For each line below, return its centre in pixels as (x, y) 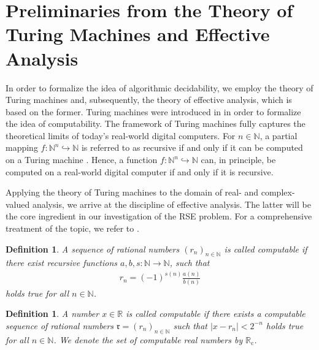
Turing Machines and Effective (138, 34)
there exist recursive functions (62, 263)
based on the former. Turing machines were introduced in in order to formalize (153, 111)
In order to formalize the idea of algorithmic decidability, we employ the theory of (159, 87)
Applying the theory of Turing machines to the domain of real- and (132, 192)
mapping (22, 147)
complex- (278, 192)
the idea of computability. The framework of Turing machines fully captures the (156, 124)
